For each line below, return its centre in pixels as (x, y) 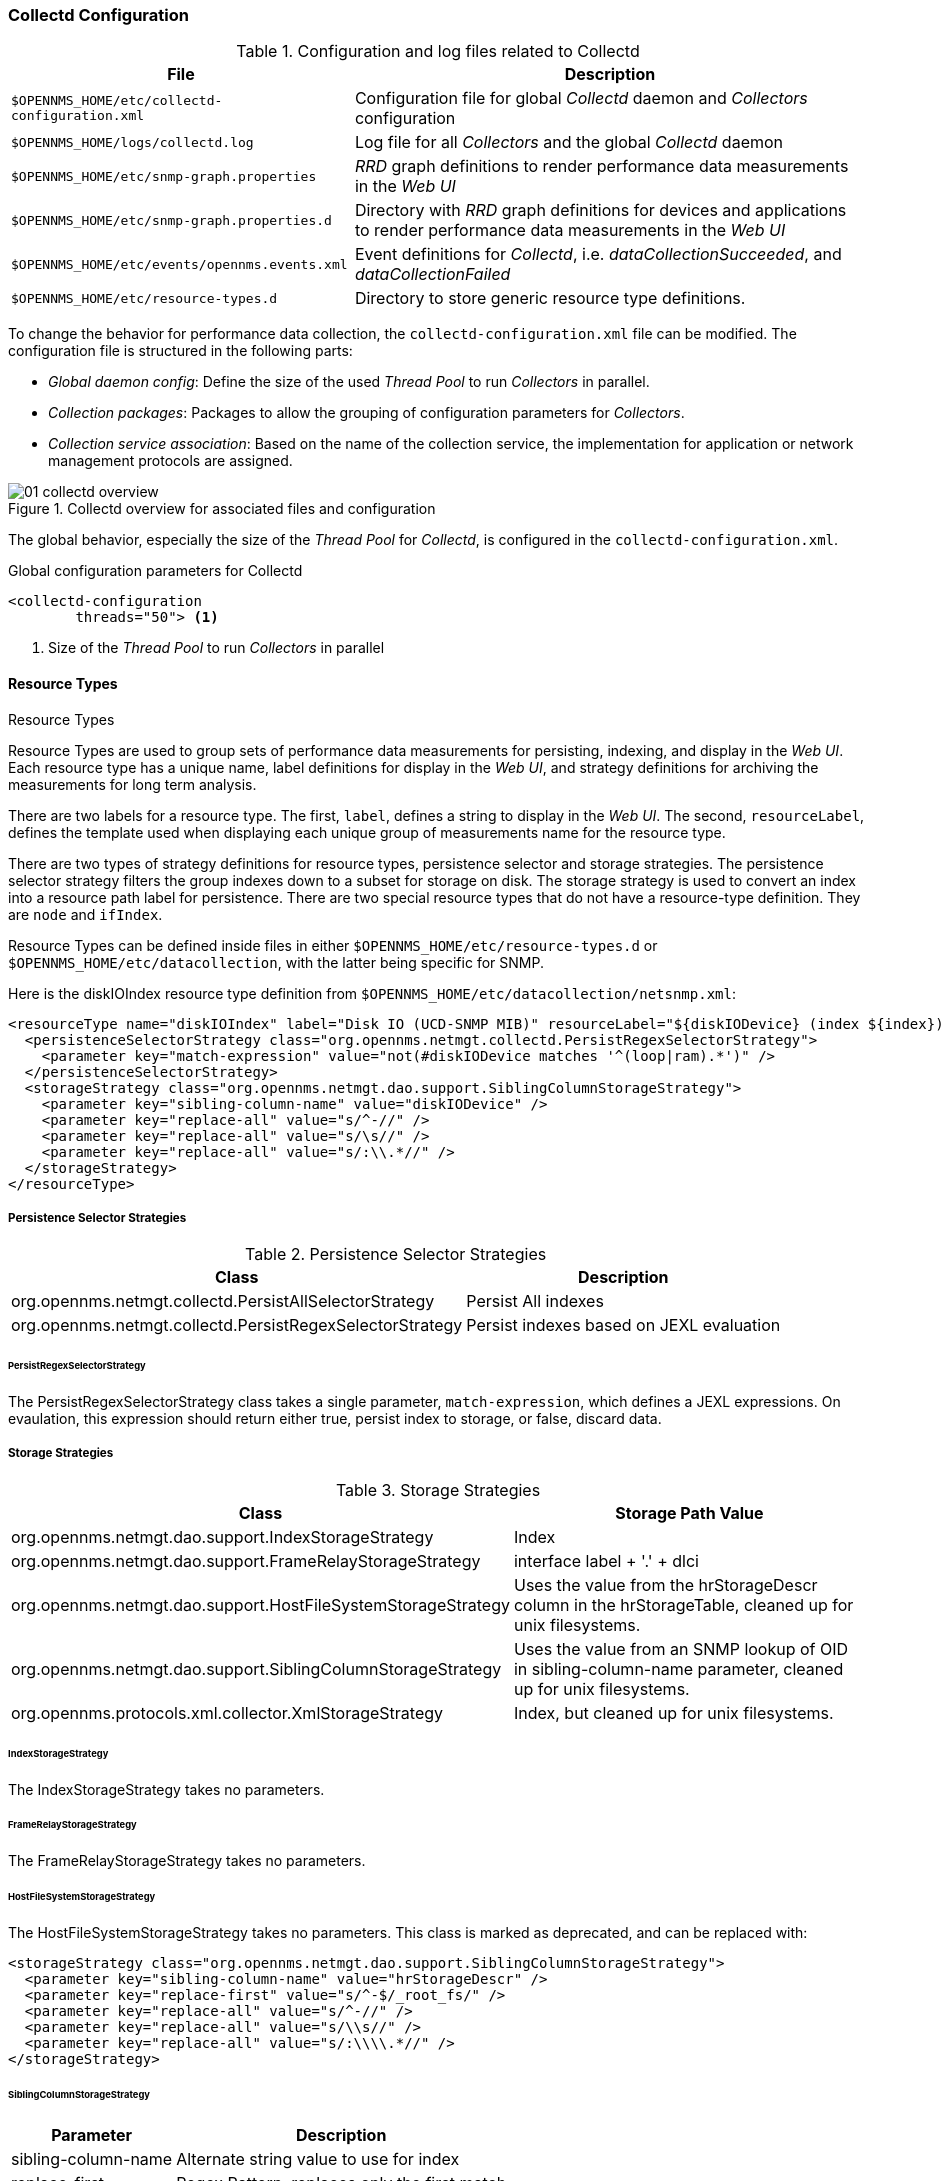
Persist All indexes (535, 1301)
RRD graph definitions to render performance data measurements (601, 166)
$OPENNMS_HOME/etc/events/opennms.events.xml (179, 264)
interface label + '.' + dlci (606, 1560)
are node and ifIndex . (85, 914)
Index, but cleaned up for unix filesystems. (673, 1712)
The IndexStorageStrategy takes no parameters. (166, 1789)
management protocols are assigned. (170, 461)
